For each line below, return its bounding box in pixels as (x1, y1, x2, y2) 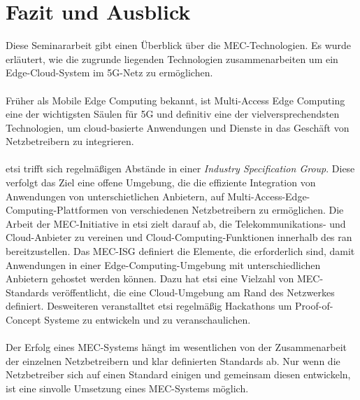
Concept (6, 312, 41, 326)
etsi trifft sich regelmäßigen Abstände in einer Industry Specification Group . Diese (6, 161, 355, 176)
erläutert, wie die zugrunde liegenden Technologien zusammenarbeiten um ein (6, 51, 338, 66)
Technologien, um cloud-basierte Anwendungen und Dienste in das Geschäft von (6, 120, 350, 135)
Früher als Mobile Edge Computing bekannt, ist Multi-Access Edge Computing (6, 92, 345, 107)
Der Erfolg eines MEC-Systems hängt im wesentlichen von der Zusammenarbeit (6, 340, 347, 354)
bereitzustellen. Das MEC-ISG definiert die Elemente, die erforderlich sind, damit (6, 244, 355, 258)
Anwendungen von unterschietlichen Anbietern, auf (6, 188, 224, 203)
